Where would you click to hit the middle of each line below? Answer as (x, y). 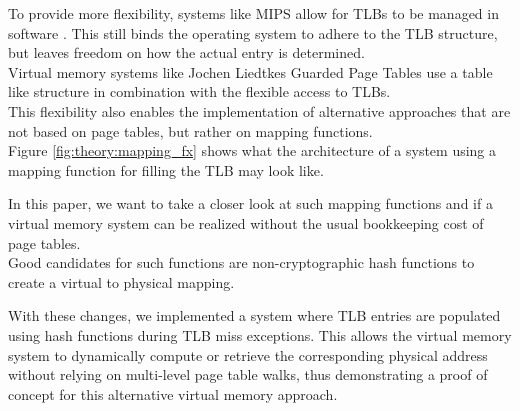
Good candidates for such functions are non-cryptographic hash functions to (241, 262)
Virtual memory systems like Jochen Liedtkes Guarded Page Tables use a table (250, 71)
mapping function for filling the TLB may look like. (166, 169)
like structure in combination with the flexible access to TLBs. (199, 91)
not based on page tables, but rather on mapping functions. (190, 130)
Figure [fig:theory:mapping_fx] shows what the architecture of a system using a (252, 150)
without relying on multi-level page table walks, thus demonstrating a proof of (248, 374)
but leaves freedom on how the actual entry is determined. (186, 52)
